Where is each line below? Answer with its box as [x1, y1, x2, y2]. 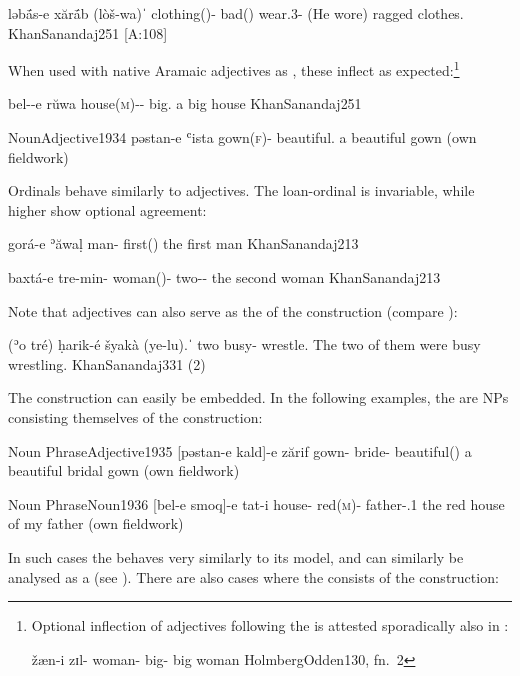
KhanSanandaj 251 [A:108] [8, 22, 168, 43]
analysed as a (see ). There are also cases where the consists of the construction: [8, 566, 499, 587]
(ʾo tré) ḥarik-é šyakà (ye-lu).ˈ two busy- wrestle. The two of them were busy [8, 334, 481, 355]
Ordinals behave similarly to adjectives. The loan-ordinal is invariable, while [8, 180, 475, 201]
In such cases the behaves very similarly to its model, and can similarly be [8, 546, 464, 567]
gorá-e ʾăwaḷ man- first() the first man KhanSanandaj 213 [8, 233, 359, 254]
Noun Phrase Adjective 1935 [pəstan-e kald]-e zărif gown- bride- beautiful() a [8, 440, 472, 461]
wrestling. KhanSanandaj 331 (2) [8, 353, 206, 374]
